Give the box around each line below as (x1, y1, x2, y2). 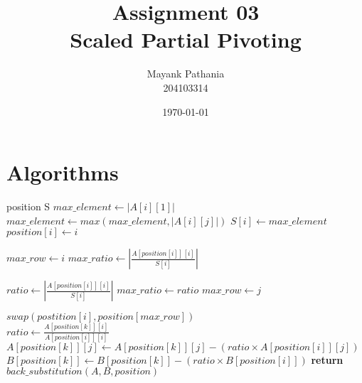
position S (6, 199, 50, 214)
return (311, 352, 344, 367)
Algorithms (6, 158, 119, 187)
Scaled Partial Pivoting (70, 25, 302, 54)
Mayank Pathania (147, 66, 225, 81)
